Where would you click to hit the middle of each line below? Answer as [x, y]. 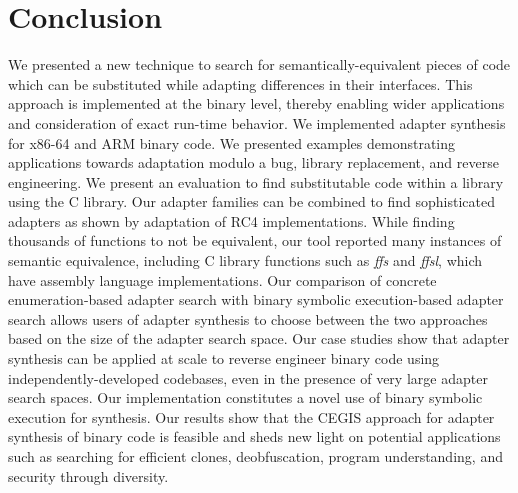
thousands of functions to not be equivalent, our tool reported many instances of [255, 240]
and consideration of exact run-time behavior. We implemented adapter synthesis [257, 122]
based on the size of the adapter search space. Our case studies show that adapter [259, 338]
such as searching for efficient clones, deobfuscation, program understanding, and [255, 456]
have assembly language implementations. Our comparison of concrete [222, 279]
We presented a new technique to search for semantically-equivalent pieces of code [259, 64]
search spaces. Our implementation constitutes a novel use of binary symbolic [245, 397]
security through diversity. [88, 475]
